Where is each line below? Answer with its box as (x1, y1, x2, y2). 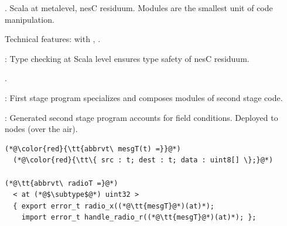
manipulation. (5, 13, 54, 25)
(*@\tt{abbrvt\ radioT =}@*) (5, 179, 118, 187)
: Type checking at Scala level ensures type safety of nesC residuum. (5, 52, 250, 64)
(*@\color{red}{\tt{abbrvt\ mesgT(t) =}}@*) (5, 144, 181, 153)
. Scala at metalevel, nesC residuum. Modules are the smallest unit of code (5, 2, 273, 13)
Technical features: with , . (5, 33, 101, 45)
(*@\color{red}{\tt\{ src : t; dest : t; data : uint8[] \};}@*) (13, 156, 274, 165)
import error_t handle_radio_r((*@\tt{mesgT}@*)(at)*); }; (21, 213, 257, 222)
